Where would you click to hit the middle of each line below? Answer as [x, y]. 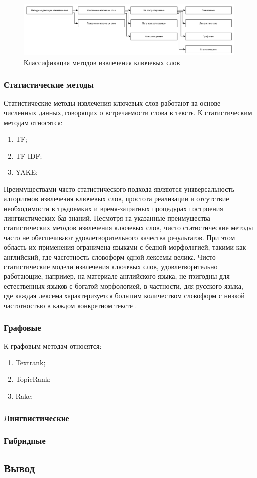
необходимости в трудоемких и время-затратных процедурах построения [114, 208]
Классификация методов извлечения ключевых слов [102, 62]
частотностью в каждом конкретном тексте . [71, 305]
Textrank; [31, 362]
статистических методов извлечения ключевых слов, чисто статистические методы [128, 228]
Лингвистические [37, 418]
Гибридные [25, 440]
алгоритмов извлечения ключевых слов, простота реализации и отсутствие [117, 198]
